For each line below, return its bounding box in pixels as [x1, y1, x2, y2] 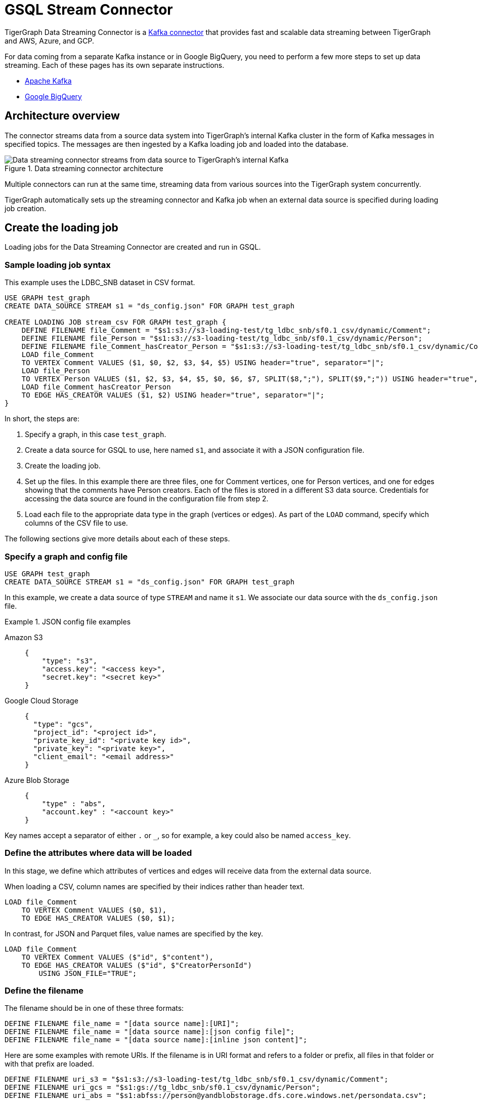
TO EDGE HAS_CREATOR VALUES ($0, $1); [21, 914, 176, 922]
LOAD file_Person [21, 367, 90, 375]
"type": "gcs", [33, 720, 93, 728]
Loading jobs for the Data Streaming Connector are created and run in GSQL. [5, 243, 261, 252]
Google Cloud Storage [5, 696, 78, 705]
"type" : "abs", [41, 799, 106, 808]
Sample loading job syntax [5, 259, 111, 270]
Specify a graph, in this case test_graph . [25, 430, 166, 439]
